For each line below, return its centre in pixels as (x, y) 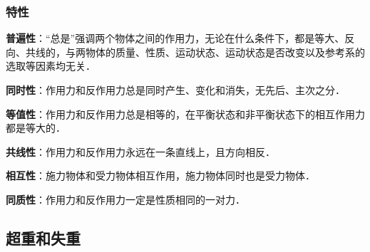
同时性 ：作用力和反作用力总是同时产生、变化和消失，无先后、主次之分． (175, 90)
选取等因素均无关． (51, 66)
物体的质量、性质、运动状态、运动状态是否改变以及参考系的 (225, 52)
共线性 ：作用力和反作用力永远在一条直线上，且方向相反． (140, 151)
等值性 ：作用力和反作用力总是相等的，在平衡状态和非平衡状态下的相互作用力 (185, 114)
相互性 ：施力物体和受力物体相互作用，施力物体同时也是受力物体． (160, 175)
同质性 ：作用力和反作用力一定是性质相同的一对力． (125, 199)
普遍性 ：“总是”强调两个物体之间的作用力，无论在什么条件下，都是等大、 (175, 38)
